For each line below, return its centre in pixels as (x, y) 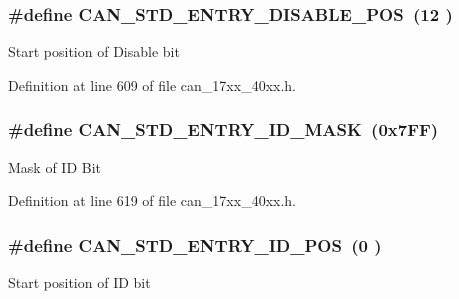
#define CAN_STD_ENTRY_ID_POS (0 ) (195, 244)
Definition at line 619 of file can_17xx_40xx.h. (152, 200)
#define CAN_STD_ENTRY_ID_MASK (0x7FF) (223, 129)
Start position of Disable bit (94, 51)
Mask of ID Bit (55, 166)
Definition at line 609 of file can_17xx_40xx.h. (152, 84)
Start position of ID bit (79, 282)
